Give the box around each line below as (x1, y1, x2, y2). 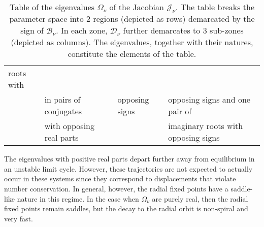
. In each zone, (56, 24, 108, 37)
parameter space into (9, 13, 84, 25)
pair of (168, 105, 192, 117)
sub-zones (209, 24, 244, 37)
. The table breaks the (175, 1, 255, 13)
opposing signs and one (168, 93, 250, 106)
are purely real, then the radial (152, 193, 248, 204)
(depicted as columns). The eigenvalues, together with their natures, (11, 36, 253, 48)
